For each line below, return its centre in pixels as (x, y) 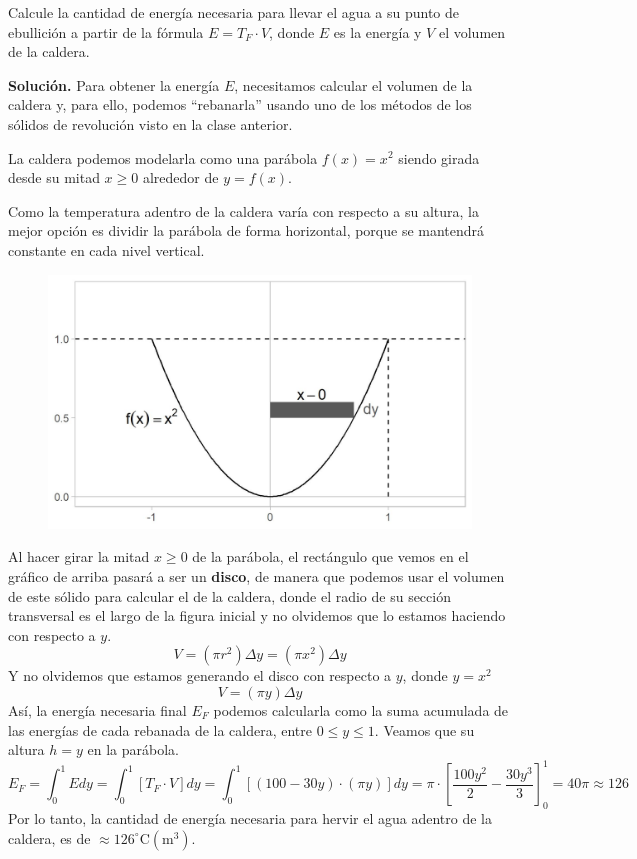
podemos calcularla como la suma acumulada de (361, 709)
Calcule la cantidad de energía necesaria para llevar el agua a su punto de (234, 12)
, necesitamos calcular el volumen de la (353, 84)
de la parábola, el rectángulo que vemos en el (330, 556)
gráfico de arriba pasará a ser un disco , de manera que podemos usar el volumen (256, 575)
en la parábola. (133, 749)
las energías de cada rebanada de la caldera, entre (160, 729)
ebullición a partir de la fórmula (106, 31)
